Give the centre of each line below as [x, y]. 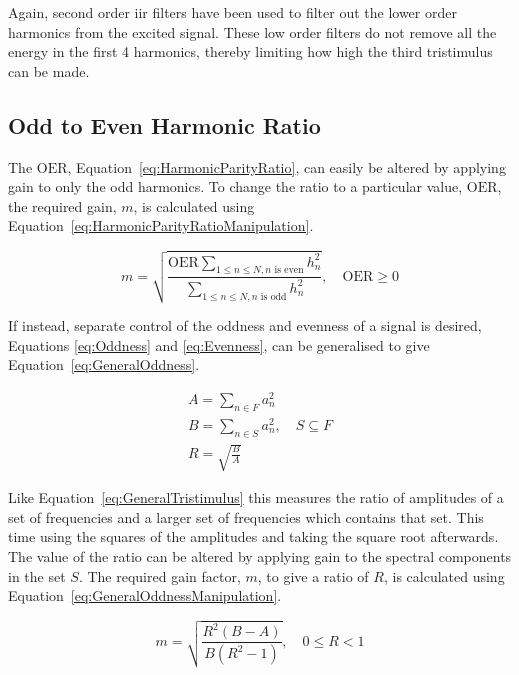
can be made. [49, 70]
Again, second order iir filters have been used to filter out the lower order [232, 12]
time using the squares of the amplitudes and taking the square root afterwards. [253, 536]
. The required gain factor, [159, 575]
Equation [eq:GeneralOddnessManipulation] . [145, 595]
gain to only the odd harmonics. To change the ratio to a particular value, [235, 186]
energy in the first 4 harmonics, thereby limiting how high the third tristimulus [250, 51]
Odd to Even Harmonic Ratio [164, 124]
